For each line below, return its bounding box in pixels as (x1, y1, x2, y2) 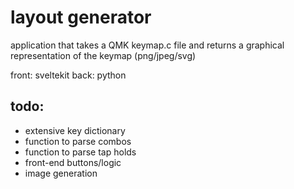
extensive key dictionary (24, 124, 126, 136)
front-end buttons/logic (24, 156, 122, 168)
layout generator (10, 6, 152, 29)
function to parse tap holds (24, 146, 137, 158)
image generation (24, 167, 98, 179)
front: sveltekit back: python (10, 69, 127, 81)
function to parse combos (24, 135, 132, 147)
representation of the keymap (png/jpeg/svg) (10, 49, 197, 61)
